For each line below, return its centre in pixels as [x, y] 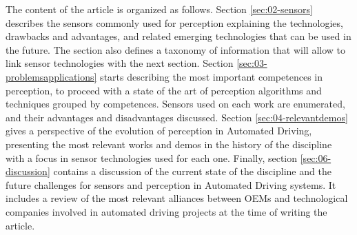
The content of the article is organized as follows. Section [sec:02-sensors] [159, 9]
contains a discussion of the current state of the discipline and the [192, 171]
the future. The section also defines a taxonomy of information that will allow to [176, 49]
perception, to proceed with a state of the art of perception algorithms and [164, 90]
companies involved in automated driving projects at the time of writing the [166, 211]
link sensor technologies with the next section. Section [120, 63]
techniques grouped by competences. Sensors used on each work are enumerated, [175, 104]
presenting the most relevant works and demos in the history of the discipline [169, 144]
